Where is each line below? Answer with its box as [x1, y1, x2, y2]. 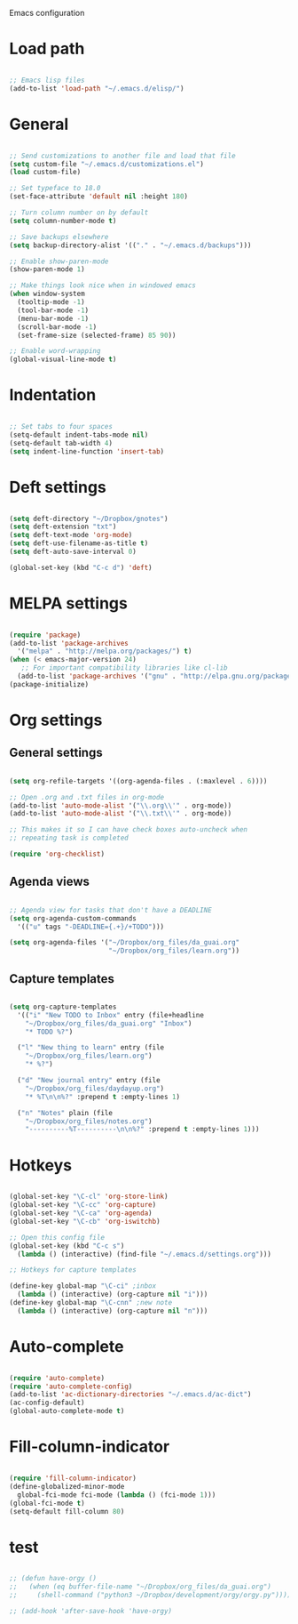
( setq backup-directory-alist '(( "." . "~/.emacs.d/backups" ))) [9, 240, 252, 250]
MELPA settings [9, 593, 129, 613]
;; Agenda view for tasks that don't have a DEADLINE [9, 905, 213, 914]
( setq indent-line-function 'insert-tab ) [9, 446, 165, 456]
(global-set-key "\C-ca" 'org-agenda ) [9, 1209, 153, 1218]
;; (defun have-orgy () [9, 1574, 98, 1583]
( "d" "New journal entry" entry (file [17, 1076, 161, 1085]
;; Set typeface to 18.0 [9, 184, 101, 193]
